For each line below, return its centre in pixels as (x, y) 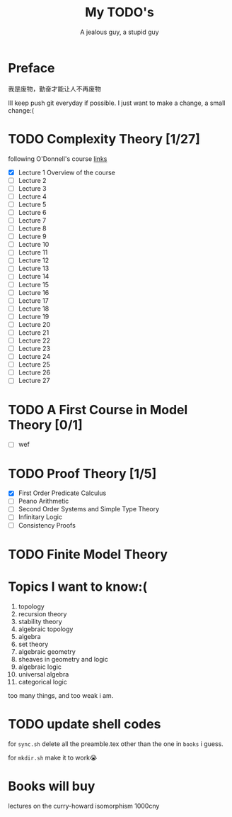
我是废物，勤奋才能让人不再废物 (54, 89)
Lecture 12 (34, 260)
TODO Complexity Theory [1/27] (104, 139)
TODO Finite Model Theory (88, 554)
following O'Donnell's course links (58, 159)
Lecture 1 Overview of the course (66, 172)
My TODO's (120, 12)
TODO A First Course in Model (98, 410)
